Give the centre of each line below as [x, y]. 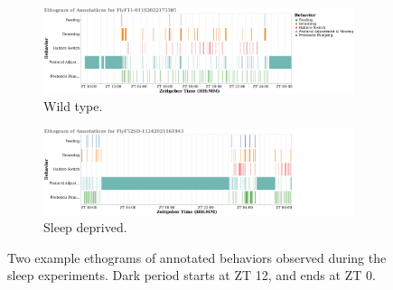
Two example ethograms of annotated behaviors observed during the [197, 257]
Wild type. [73, 106]
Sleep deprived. [85, 227]
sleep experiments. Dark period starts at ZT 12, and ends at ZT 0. [192, 275]
